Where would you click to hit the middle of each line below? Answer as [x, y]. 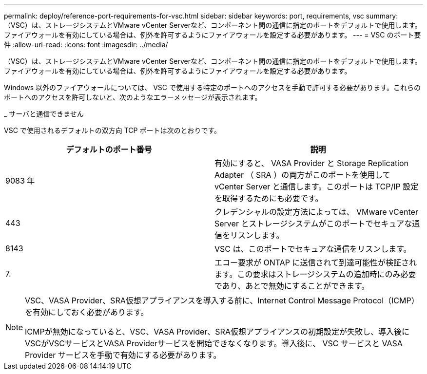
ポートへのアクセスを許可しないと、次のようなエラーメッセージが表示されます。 [133, 97]
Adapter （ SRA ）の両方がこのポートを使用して [302, 175]
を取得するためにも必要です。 [269, 198]
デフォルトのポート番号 [109, 150]
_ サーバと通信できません [44, 114]
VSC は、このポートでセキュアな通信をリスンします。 [313, 249]
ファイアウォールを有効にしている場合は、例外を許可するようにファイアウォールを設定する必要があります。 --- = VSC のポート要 [213, 35]
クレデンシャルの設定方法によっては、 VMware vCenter [316, 212]
